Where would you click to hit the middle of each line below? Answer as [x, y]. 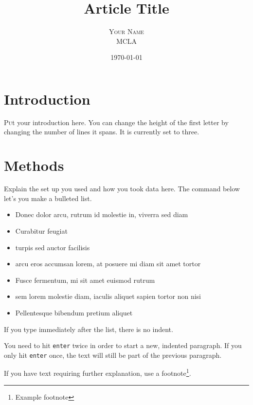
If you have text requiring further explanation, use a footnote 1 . [98, 372]
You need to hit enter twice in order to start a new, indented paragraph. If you [123, 345]
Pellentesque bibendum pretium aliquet [74, 312]
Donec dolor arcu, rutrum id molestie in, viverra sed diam [102, 214]
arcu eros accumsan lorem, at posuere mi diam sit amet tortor [108, 264]
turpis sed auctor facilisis [53, 247]
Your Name [126, 31]
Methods [34, 165]
